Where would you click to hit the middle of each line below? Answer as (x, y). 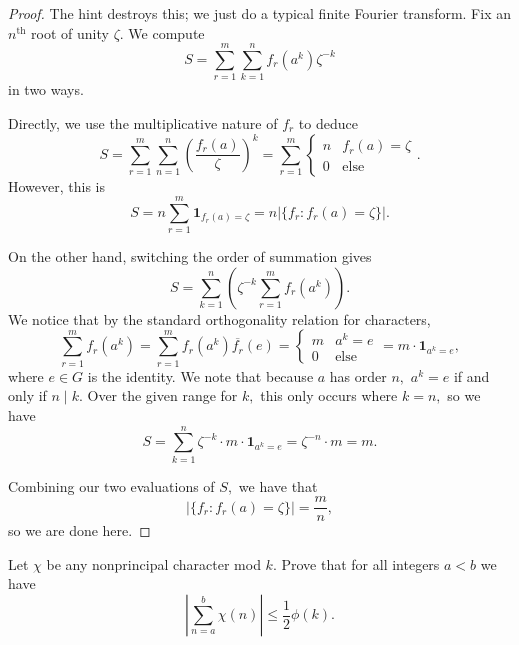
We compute (166, 32)
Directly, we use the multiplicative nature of (143, 122)
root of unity (70, 32)
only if (27, 395)
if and (471, 375)
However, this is (57, 185)
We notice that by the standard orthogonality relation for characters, (219, 318)
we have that (278, 485)
